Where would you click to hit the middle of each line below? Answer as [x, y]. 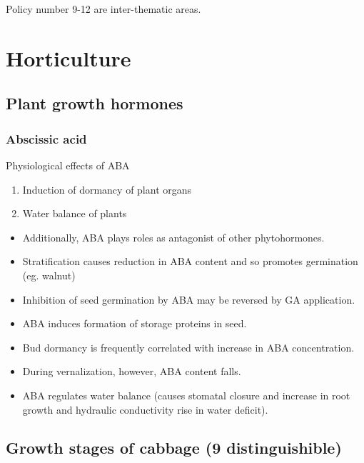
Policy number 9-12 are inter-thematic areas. [103, 9]
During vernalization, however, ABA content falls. [132, 371]
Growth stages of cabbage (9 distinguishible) [174, 448]
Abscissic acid [46, 138]
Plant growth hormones [95, 103]
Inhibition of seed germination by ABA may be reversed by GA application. [189, 299]
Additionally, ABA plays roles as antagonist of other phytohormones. [173, 237]
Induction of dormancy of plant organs [107, 189]
